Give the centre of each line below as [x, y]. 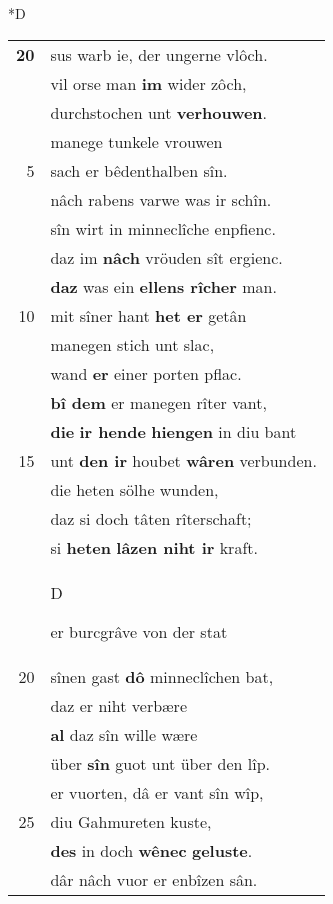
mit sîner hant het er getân [148, 315]
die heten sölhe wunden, [134, 489]
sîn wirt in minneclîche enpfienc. [163, 228]
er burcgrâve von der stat [139, 631]
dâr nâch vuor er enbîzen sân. [154, 879]
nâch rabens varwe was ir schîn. [161, 199]
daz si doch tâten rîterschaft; [151, 518]
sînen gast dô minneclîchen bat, [162, 676]
